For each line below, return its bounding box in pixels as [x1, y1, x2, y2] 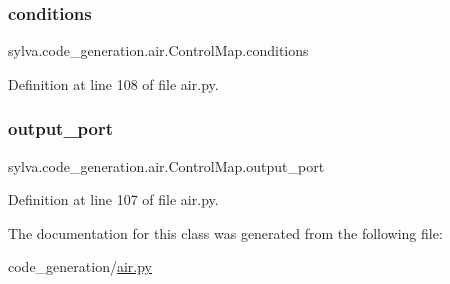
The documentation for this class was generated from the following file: [8, 222, 443, 243]
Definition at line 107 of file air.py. [8, 189, 219, 210]
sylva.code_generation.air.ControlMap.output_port [8, 155, 325, 176]
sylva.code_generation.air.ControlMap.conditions [8, 40, 309, 61]
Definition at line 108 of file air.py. [8, 73, 219, 94]
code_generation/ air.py [8, 256, 152, 277]
